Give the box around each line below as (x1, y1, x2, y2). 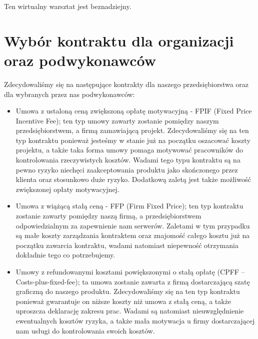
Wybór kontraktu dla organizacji (4, 30, 234, 50)
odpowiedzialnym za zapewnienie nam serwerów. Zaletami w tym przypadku (15, 220, 250, 230)
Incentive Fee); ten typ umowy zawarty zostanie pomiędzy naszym (15, 115, 219, 125)
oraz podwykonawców (4, 49, 156, 70)
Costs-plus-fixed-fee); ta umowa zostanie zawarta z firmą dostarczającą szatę (15, 276, 250, 286)
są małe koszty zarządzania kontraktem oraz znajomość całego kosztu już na (15, 230, 250, 240)
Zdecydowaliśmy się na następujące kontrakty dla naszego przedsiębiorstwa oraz (4, 78, 249, 89)
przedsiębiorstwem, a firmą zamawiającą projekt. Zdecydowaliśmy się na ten (15, 125, 249, 135)
